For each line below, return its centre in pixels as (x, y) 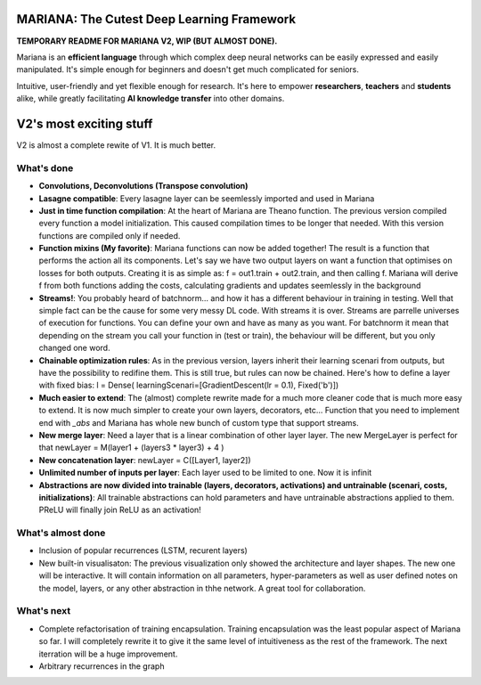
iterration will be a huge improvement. (108, 654)
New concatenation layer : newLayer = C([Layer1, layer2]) (145, 460)
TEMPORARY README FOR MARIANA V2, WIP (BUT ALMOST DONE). (147, 41)
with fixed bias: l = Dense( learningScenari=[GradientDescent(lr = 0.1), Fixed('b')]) (189, 385)
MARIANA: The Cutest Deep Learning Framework (156, 19)
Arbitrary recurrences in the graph (102, 666)
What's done (45, 167)
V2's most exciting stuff (85, 123)
